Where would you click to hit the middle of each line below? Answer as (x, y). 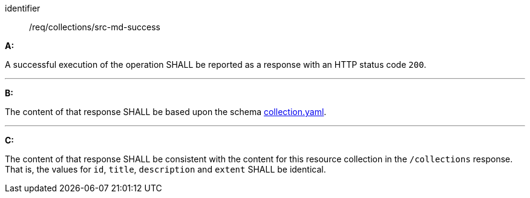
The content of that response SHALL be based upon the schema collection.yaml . (166, 112)
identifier (23, 8)
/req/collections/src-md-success (95, 27)
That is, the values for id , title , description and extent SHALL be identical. (165, 169)
